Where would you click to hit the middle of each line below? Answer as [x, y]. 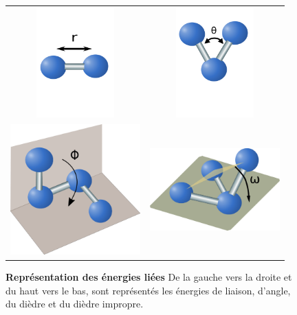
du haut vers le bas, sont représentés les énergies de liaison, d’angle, [148, 290]
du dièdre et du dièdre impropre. [75, 304]
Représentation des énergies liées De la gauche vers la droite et [149, 277]
